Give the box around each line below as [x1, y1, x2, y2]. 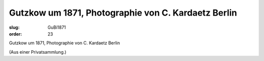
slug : [9, 24, 20, 30]
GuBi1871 [47, 24, 66, 30]
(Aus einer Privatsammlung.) [9, 49, 66, 55]
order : [9, 31, 22, 37]
